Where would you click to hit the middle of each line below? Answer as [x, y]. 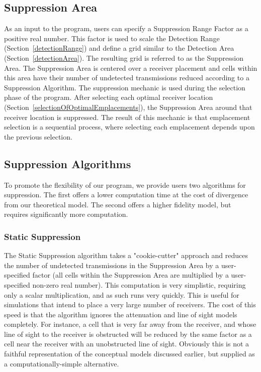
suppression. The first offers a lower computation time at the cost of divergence [126, 195]
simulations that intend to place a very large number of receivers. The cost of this [130, 304]
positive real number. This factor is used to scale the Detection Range [112, 38]
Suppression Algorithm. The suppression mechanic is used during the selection [125, 87]
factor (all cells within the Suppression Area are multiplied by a [130, 275]
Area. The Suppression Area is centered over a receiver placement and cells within [131, 68]
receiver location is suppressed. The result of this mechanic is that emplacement [127, 117]
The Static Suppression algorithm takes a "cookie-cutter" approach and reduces [126, 255]
